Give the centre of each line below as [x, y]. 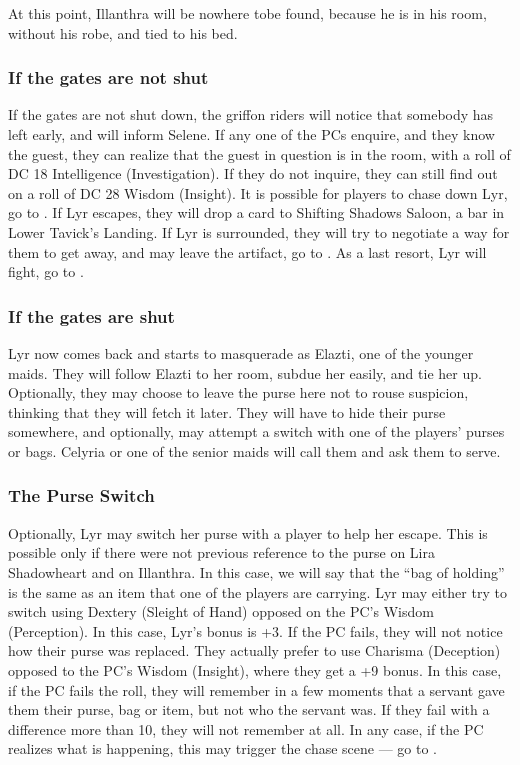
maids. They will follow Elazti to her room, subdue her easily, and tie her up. [245, 372]
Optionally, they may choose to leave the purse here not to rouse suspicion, [238, 392]
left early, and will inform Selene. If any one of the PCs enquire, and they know [251, 134]
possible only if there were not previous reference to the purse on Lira [221, 552]
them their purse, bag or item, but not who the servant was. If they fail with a [249, 709]
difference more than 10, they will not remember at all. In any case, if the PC [246, 728]
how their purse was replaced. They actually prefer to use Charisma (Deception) [254, 650]
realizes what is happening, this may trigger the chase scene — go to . [223, 748]
